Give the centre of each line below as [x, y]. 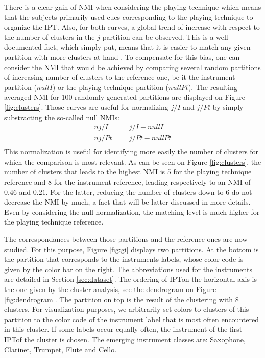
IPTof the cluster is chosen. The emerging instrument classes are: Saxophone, [125, 339]
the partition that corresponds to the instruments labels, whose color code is [124, 259]
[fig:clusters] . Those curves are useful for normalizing [86, 107]
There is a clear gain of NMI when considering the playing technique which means [133, 7]
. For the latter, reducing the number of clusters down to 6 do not [149, 192]
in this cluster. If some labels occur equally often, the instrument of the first [123, 329]
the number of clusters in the [50, 37]
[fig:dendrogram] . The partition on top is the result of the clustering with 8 [122, 299]
